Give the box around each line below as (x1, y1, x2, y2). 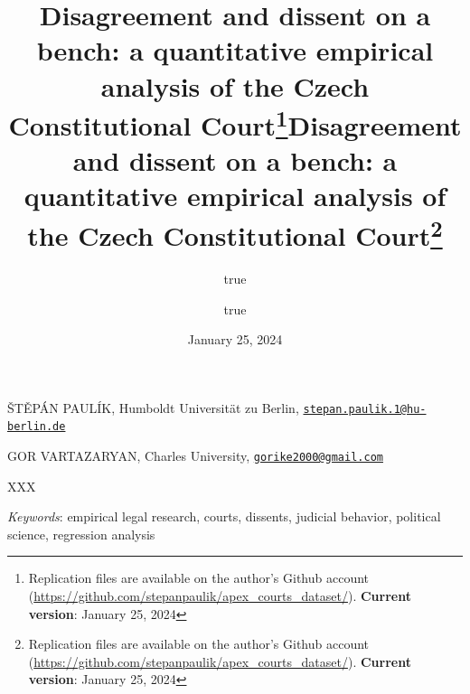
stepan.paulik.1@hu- (303, 402, 427, 416)
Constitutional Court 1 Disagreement (8, 102, 462, 144)
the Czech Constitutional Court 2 (27, 212, 443, 253)
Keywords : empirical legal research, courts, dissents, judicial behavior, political (7, 507, 441, 526)
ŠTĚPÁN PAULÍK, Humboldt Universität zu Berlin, (7, 398, 299, 417)
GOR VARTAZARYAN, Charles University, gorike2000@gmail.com (7, 446, 383, 464)
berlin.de (7, 420, 66, 434)
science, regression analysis (7, 524, 155, 543)
